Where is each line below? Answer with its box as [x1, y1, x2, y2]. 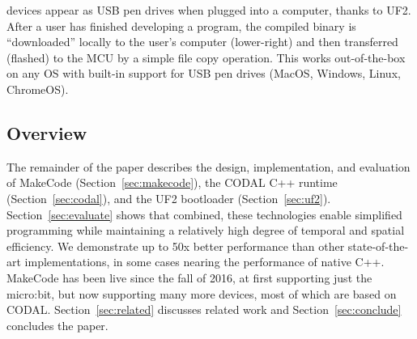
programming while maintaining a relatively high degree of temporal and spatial [6, 222, 405, 239]
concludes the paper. [6, 316, 109, 333]
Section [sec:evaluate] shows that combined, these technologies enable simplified [6, 206, 402, 222]
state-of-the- [347, 237, 409, 254]
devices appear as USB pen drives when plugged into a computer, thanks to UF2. [6, 2, 411, 18]
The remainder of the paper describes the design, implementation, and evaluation [6, 158, 411, 175]
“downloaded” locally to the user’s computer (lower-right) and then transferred [6, 33, 398, 50]
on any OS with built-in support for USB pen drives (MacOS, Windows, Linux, [6, 65, 401, 82]
